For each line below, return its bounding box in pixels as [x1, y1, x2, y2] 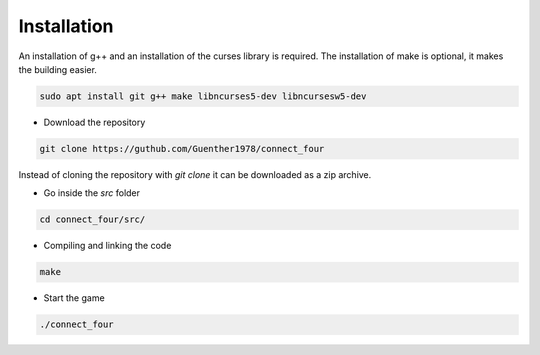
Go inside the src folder [43, 187, 140, 199]
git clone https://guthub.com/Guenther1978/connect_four [39, 143, 325, 154]
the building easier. [18, 63, 97, 75]
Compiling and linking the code [43, 240, 172, 252]
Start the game [43, 292, 105, 304]
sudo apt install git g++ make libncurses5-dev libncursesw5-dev [39, 90, 367, 102]
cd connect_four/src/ [39, 214, 146, 225]
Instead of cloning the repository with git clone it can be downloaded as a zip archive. [18, 168, 372, 180]
